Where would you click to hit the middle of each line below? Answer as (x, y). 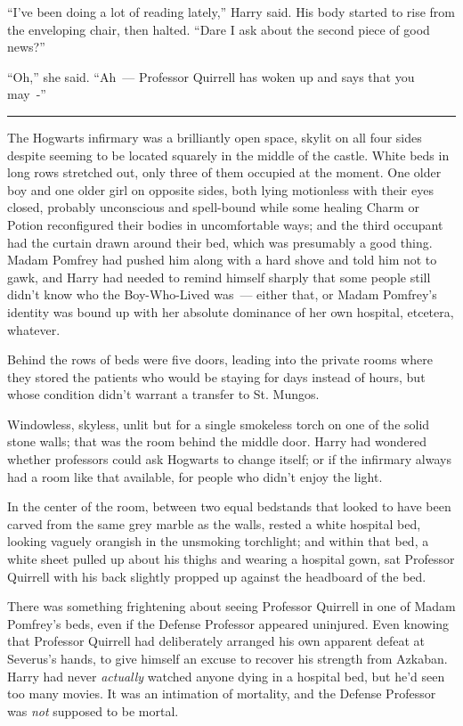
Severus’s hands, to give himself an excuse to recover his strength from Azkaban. (227, 658)
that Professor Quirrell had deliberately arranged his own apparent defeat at (216, 641)
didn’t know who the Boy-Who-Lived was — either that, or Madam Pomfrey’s (222, 294)
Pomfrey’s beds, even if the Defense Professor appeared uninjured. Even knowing (228, 623)
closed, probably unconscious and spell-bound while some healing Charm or (213, 207)
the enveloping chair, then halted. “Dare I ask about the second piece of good (219, 29)
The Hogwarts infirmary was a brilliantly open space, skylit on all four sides (215, 137)
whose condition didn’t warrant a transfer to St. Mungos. (163, 394)
